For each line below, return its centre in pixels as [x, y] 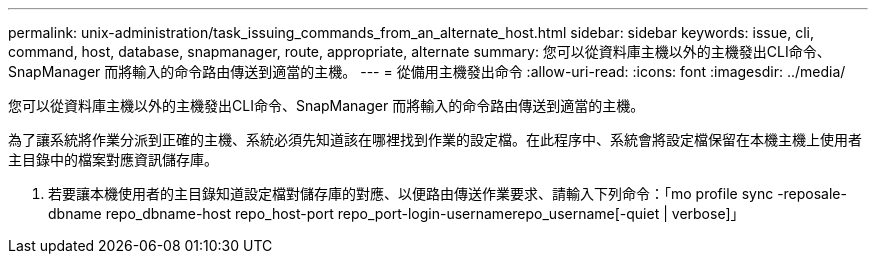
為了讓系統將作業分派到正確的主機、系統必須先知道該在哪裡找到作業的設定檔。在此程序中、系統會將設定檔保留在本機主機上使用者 [435, 139]
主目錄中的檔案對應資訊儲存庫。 [113, 159]
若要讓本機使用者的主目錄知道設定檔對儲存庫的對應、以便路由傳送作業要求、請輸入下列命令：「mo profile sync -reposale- [447, 193]
